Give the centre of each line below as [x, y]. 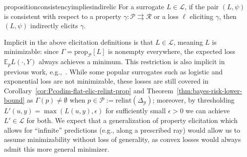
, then [228, 16]
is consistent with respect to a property [63, 16]
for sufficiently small [136, 111]
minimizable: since [31, 51]
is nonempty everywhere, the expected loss [172, 51]
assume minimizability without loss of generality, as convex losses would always [123, 139]
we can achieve [208, 111]
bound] [14, 100]
